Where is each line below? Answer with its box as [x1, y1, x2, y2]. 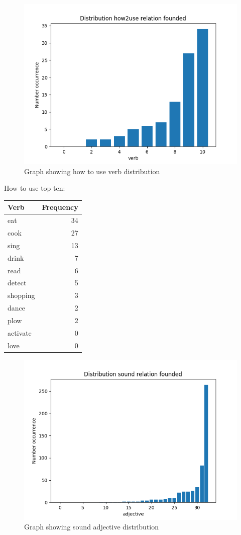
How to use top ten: [4, 183, 65, 193]
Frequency [42, 202, 78, 212]
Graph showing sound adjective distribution [24, 521, 159, 532]
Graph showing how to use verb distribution [24, 166, 160, 176]
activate [8, 327, 32, 338]
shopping [8, 290, 35, 300]
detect [8, 277, 27, 288]
